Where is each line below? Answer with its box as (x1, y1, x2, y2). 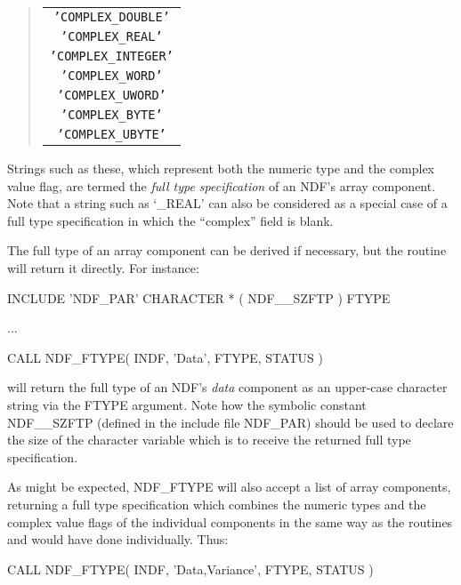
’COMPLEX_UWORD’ (56, 88, 166, 102)
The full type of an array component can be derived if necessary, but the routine (7, 241, 447, 260)
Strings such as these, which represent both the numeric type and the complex (7, 159, 435, 177)
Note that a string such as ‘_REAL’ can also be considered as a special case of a (7, 194, 448, 212)
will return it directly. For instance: (7, 258, 199, 276)
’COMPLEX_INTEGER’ (49, 49, 174, 63)
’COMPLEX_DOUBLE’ (53, 10, 170, 24)
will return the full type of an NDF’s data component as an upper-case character (7, 378, 448, 397)
